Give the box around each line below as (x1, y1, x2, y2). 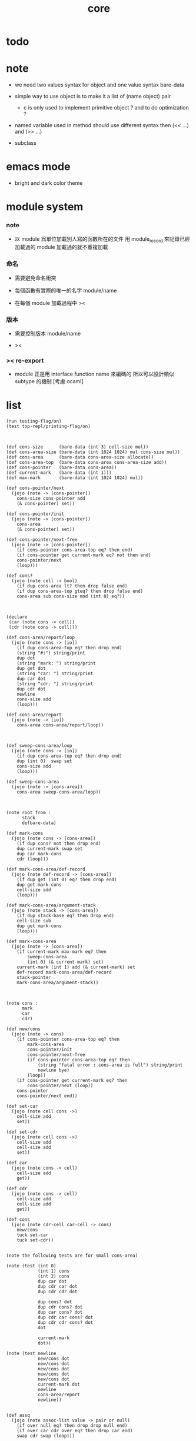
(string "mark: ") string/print (16, 660, 96, 666)
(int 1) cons (37, 1268, 69, 1274)
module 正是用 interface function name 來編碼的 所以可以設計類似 (14, 370, 175, 378)
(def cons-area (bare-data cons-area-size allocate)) (6, 454, 154, 460)
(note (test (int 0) (6, 1263, 57, 1269)
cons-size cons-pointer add (16, 496, 85, 502)
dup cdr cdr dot (37, 1289, 78, 1295)
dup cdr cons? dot (37, 1304, 83, 1310)
